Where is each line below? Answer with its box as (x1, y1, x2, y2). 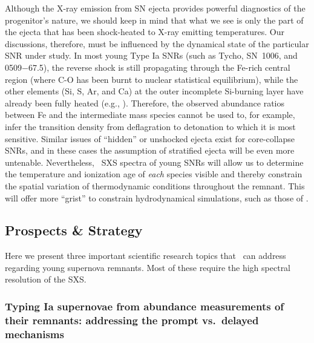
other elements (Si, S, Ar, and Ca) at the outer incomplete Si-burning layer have (5, 85, 304, 97)
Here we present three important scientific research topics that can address (5, 249, 286, 262)
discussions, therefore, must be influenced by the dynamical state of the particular (5, 37, 309, 50)
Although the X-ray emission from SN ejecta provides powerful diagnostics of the (5, 2, 306, 14)
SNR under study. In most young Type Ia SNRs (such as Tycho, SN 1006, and (5, 49, 298, 62)
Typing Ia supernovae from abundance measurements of (5, 299, 284, 313)
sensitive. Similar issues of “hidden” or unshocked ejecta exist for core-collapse (5, 132, 295, 145)
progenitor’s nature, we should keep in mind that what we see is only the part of (5, 13, 304, 26)
